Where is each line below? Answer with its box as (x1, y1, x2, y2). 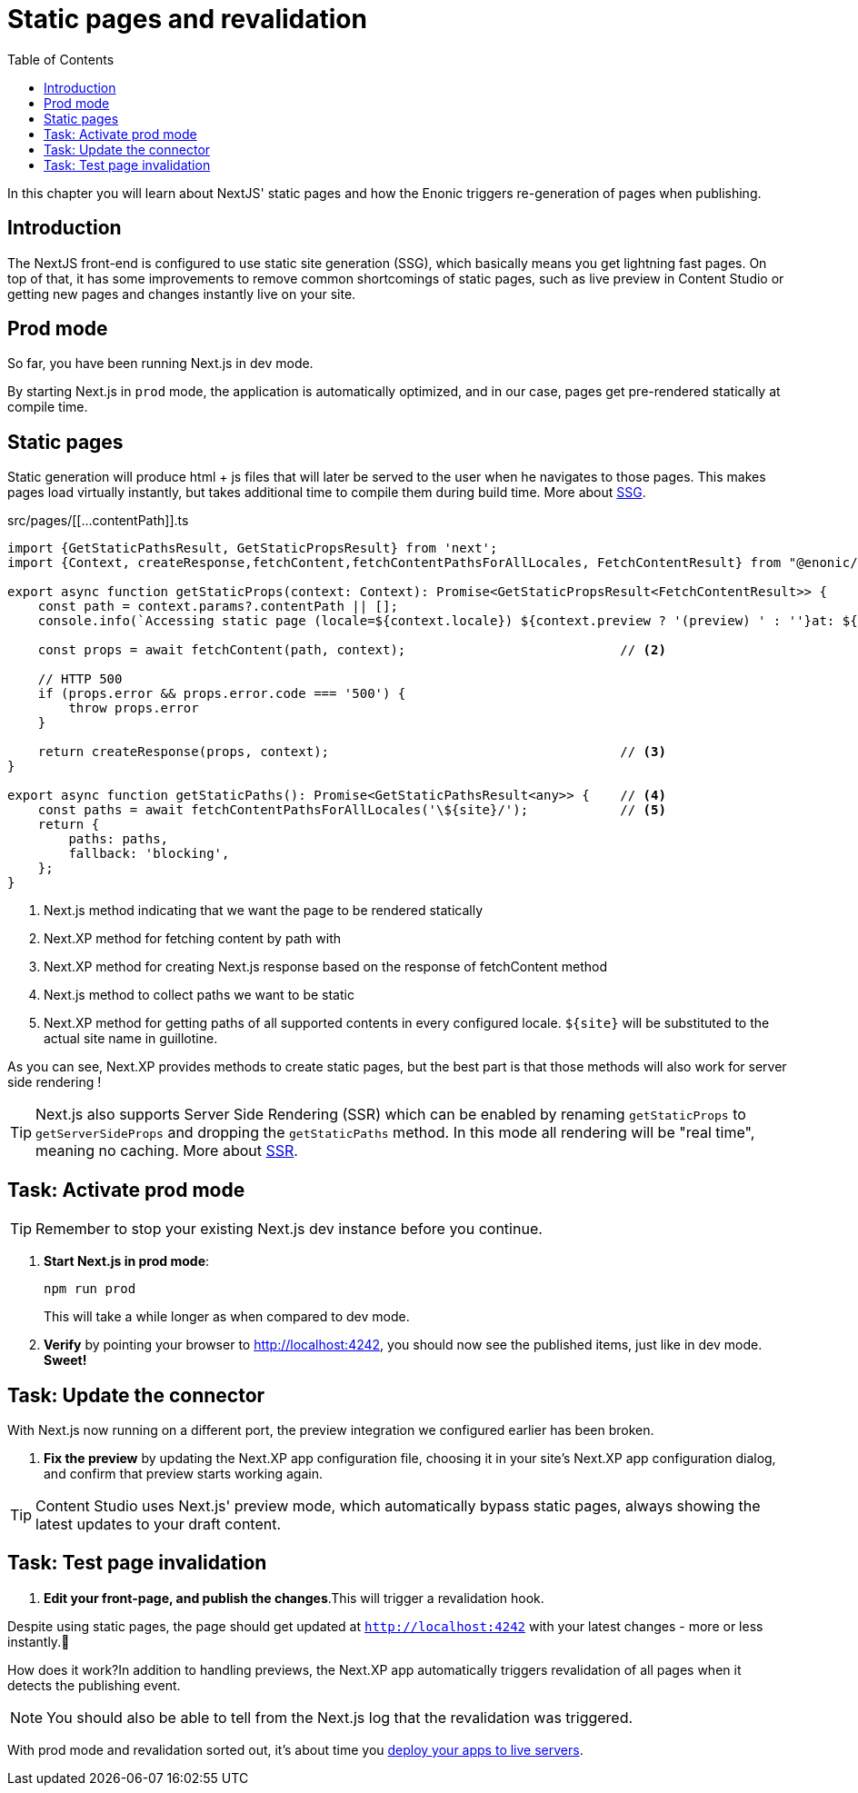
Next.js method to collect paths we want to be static (44, 987, 354, 1003)
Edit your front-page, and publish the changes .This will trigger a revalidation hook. (44, 1589, 544, 1606)
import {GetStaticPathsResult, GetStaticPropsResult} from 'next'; (7, 541, 498, 556)
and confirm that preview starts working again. (44, 1465, 323, 1481)
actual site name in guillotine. (44, 1031, 218, 1047)
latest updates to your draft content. (35, 1514, 282, 1533)
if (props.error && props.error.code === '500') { (37, 686, 406, 702)
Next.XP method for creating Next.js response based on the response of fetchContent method (44, 959, 608, 975)
